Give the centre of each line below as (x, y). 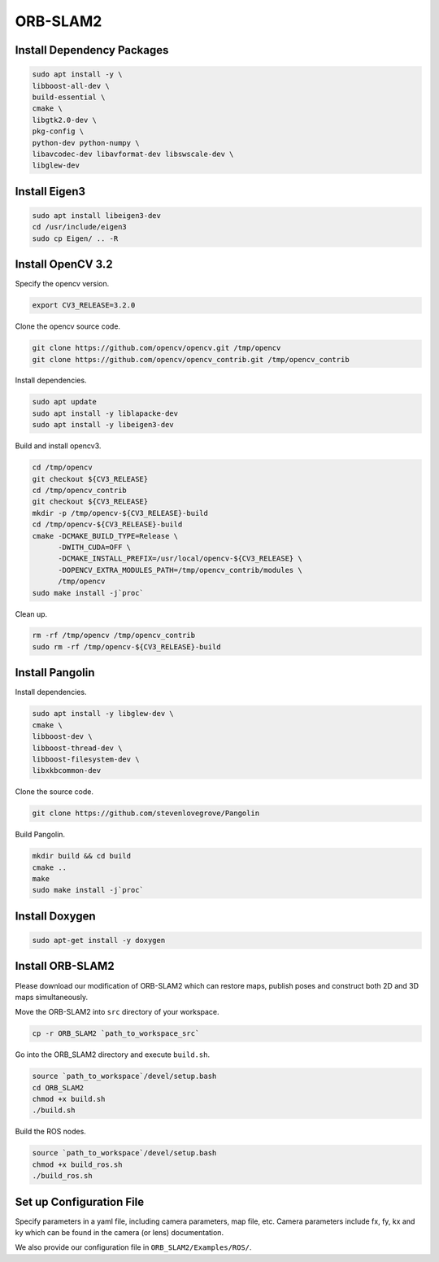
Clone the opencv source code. (68, 326)
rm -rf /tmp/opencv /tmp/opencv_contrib (113, 635)
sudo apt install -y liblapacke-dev (105, 413)
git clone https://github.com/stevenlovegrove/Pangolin (146, 813)
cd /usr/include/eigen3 (80, 227)
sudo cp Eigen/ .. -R (75, 238)
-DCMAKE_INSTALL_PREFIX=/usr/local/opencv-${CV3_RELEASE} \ (180, 559)
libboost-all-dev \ (71, 86)
